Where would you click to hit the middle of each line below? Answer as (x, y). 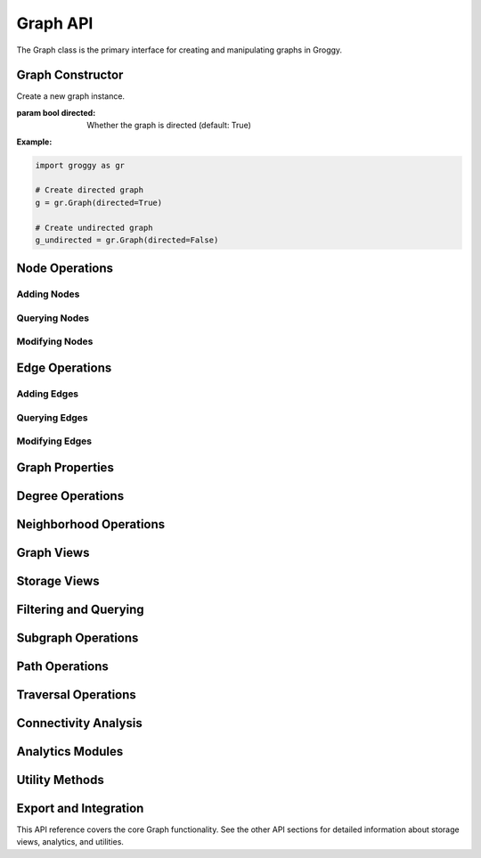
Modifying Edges (54, 441)
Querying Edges (52, 417)
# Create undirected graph (94, 228)
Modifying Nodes (55, 341)
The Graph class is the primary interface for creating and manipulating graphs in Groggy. (179, 50)
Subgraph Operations (77, 637)
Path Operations (62, 666)
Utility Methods (60, 780)
